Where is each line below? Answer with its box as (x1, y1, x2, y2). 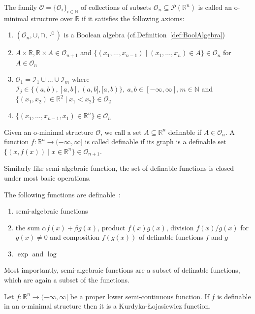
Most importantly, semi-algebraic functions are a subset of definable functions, (4, 265, 240, 275)
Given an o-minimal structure (4, 126, 94, 137)
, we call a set (100, 126, 142, 137)
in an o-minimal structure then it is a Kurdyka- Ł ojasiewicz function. (4, 301, 211, 311)
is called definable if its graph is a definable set (85, 136, 226, 147)
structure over (31, 13, 73, 23)
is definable (217, 291, 251, 301)
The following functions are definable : (4, 189, 121, 199)
